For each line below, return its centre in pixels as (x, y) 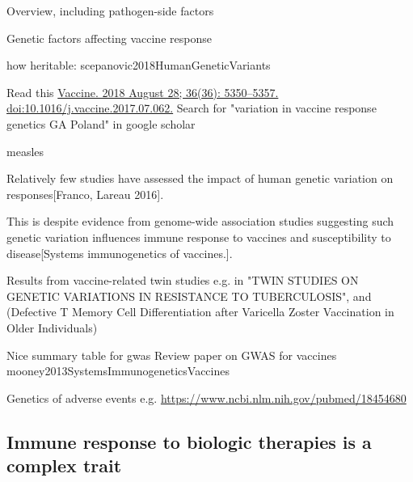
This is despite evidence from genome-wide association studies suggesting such (200, 221)
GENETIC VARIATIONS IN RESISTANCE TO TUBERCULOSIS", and (189, 296)
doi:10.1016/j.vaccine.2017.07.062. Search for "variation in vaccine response (192, 108)
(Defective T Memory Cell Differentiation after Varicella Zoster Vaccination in (200, 312)
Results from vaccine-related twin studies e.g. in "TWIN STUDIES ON (183, 280)
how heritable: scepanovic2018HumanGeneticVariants (139, 65)
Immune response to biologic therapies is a (189, 441)
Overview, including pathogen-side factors (110, 11)
